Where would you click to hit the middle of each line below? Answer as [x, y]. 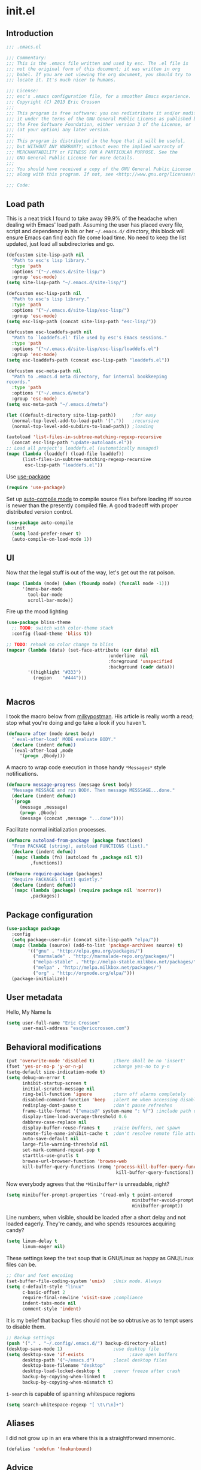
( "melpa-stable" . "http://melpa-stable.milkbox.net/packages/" [115, 962]
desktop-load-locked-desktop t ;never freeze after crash [101, 1371]
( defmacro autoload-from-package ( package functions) [75, 841]
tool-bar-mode [45, 595]
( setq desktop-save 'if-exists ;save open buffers [92, 1354]
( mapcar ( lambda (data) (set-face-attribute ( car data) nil [83, 650]
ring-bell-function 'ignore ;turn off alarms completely [104, 1094]
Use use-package [28, 476]
